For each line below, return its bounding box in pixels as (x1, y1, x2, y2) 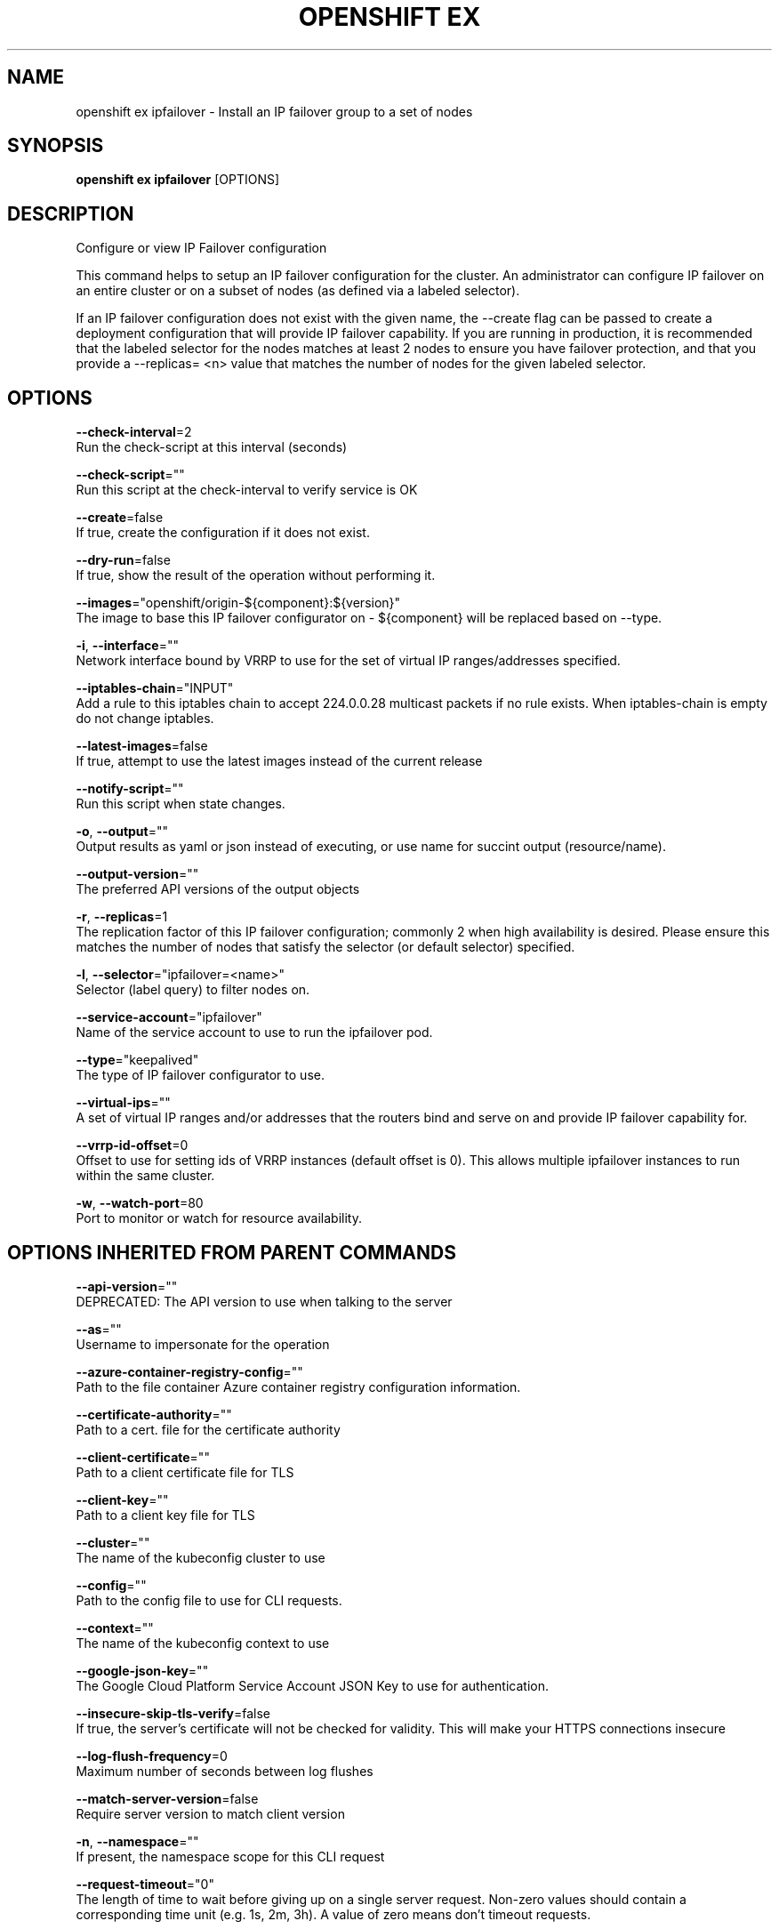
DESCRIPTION (7, 202, 134, 225)
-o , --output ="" (76, 824, 169, 840)
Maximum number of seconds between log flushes (76, 1763, 373, 1779)
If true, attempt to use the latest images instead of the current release (76, 753, 483, 769)
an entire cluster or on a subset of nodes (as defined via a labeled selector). (76, 283, 520, 299)
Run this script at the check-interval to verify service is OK (76, 482, 418, 498)
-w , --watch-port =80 (76, 1195, 204, 1211)
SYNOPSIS (7, 134, 104, 157)
